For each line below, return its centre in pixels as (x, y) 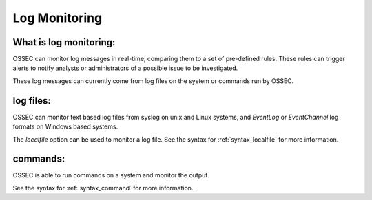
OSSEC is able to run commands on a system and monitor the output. (111, 175)
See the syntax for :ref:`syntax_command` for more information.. (104, 188)
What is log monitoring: (64, 42)
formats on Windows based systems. (65, 126)
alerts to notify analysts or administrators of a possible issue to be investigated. (125, 68)
